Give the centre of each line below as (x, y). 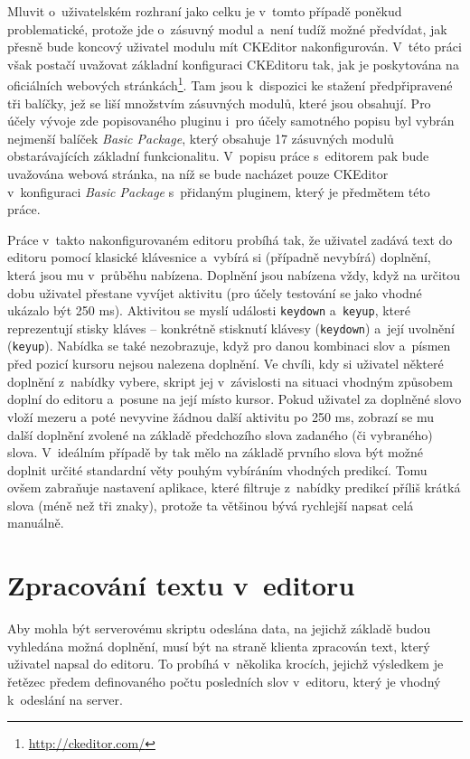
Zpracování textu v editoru (181, 585)
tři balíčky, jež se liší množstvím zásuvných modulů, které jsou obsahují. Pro (219, 103)
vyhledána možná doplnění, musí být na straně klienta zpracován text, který (219, 646)
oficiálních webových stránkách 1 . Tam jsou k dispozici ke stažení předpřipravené (230, 84)
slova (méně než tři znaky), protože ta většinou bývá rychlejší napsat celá (211, 505)
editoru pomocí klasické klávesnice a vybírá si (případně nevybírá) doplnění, (219, 257)
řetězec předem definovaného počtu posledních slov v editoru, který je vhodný (224, 681)
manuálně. (36, 523)
